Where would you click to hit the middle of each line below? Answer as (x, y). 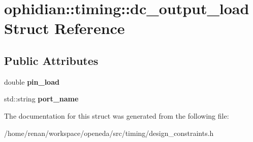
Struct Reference (65, 28)
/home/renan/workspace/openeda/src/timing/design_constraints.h (109, 133)
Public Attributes (51, 60)
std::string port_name (41, 99)
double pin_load (32, 81)
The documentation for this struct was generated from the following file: (117, 115)
